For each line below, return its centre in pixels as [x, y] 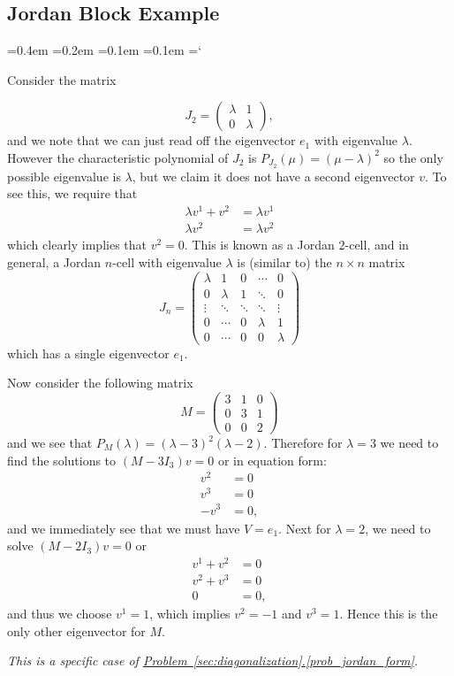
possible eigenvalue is [64, 176]
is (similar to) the [284, 261]
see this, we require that [72, 193]
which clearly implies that [77, 245]
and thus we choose [60, 613]
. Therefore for [303, 442]
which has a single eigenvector [88, 353]
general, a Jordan [54, 261]
